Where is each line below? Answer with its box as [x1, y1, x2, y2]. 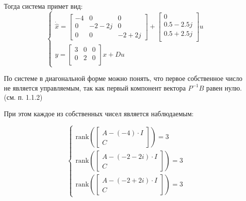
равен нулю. [206, 82, 242, 93]
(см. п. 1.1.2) [4, 92, 43, 102]
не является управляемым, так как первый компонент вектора [4, 82, 186, 93]
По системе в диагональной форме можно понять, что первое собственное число [4, 73, 243, 83]
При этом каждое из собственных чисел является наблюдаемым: [4, 108, 194, 119]
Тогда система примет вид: [4, 1, 83, 11]
